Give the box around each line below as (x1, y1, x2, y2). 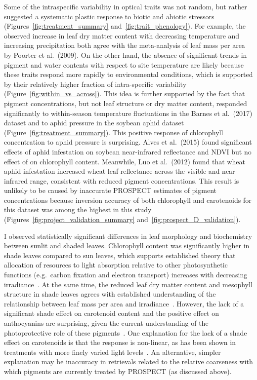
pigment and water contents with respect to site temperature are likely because (4, 59, 244, 70)
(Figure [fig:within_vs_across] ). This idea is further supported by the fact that (4, 88, 245, 99)
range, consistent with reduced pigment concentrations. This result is (30, 175, 239, 186)
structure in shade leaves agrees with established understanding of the (4, 289, 216, 299)
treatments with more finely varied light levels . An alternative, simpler (4, 346, 221, 357)
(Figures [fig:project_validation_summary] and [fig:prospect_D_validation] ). (4, 214, 241, 225)
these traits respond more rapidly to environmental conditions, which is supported (4, 69, 253, 79)
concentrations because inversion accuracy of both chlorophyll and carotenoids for (4, 194, 252, 205)
